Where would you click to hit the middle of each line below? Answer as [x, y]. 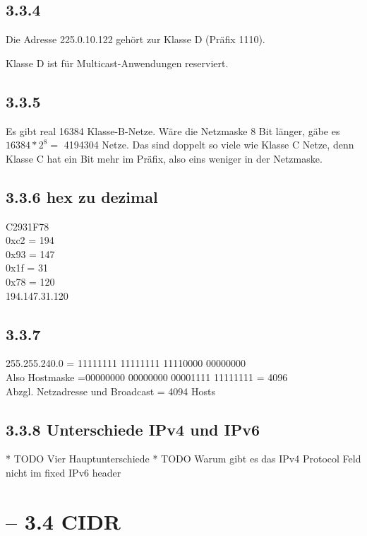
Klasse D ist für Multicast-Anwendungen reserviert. [117, 63]
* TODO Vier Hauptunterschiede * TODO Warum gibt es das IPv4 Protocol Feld [183, 459]
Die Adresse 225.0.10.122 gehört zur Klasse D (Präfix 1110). [136, 39]
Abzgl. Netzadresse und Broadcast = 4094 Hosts [110, 391]
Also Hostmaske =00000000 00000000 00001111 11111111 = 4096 [147, 377]
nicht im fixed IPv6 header [64, 472]
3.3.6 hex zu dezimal [82, 196]
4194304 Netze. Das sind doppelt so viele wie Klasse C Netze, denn [209, 145]
